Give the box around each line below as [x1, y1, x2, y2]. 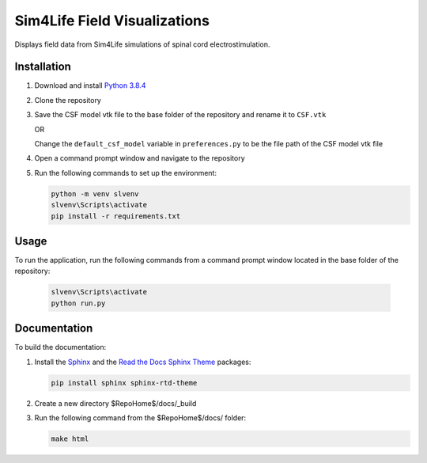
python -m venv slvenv [51, 189, 139, 198]
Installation [14, 60, 71, 74]
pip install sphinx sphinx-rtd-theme [51, 378, 198, 387]
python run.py [51, 298, 106, 308]
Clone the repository [34, 95, 102, 104]
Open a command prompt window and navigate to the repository [34, 154, 245, 163]
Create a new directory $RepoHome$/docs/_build [34, 398, 197, 408]
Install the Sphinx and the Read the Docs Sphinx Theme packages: [34, 357, 251, 366]
